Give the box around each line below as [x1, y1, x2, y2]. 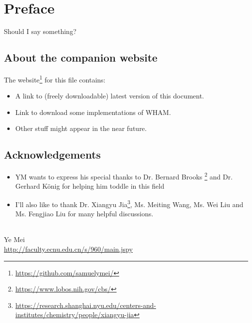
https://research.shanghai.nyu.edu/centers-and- [15, 300, 156, 310]
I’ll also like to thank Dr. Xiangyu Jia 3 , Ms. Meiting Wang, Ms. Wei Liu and [15, 198, 244, 209]
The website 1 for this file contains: [4, 73, 106, 84]
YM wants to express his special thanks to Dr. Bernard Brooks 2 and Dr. [15, 170, 233, 181]
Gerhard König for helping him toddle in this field [15, 181, 164, 191]
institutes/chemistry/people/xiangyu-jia [15, 309, 134, 320]
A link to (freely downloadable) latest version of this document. [15, 91, 205, 101]
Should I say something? [4, 26, 77, 36]
